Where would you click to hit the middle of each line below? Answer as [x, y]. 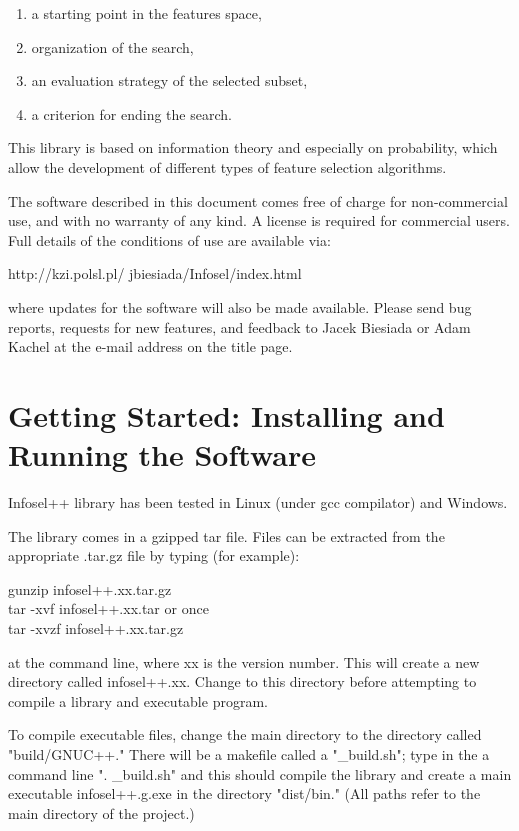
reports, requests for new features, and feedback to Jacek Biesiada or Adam [239, 326]
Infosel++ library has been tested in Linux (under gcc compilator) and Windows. [258, 502]
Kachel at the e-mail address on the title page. [150, 346]
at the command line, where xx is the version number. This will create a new [244, 661]
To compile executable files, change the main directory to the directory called [245, 734]
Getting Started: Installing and [226, 414]
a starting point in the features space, [146, 13]
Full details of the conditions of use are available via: [169, 239]
